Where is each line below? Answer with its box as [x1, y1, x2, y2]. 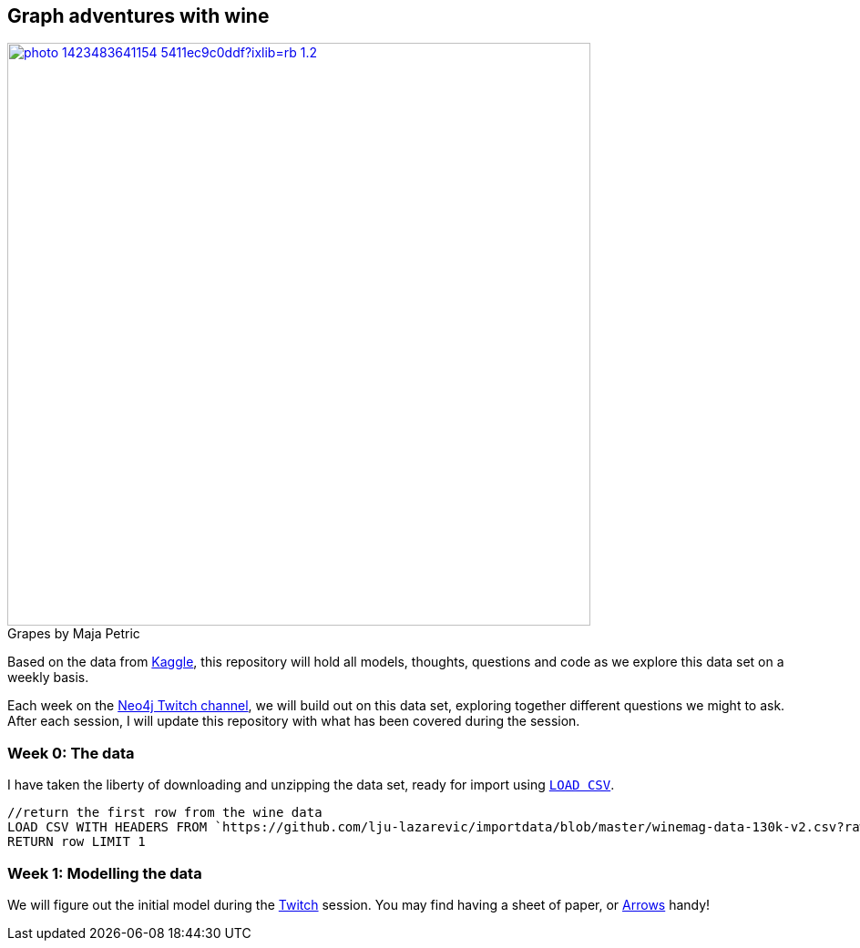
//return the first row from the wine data [7, 805, 322, 821]
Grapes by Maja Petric [7, 626, 140, 642]
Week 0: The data [7, 743, 135, 762]
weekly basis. [7, 669, 89, 686]
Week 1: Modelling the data [7, 863, 202, 882]
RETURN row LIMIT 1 [7, 834, 146, 850]
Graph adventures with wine [7, 5, 270, 27]
